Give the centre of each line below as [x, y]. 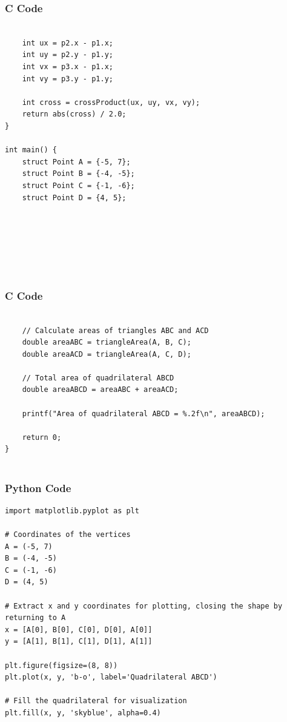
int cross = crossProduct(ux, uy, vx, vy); [111, 102]
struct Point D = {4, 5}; [74, 197]
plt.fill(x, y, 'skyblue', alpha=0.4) [83, 713]
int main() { [31, 150]
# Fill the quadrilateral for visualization [96, 701]
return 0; [42, 437]
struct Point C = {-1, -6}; [78, 185]
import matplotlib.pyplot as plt [72, 511]
